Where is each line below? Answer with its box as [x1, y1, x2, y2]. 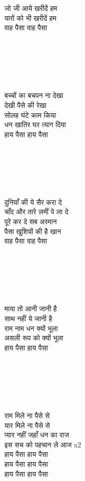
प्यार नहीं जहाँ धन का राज [4, 430, 69, 440]
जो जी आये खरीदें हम [4, 3, 57, 13]
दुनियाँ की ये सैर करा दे [4, 196, 62, 207]
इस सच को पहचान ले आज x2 [4, 439, 81, 449]
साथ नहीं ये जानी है [4, 313, 52, 323]
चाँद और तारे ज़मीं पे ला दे [4, 206, 69, 217]
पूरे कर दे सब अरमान [4, 216, 57, 227]
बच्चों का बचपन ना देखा [4, 90, 63, 100]
